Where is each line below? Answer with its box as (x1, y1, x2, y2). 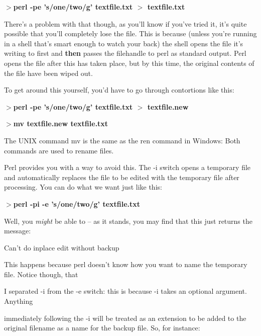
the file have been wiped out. (4, 67, 93, 78)
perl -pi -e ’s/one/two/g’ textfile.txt (13, 198, 141, 209)
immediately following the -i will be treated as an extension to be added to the (4, 312, 246, 323)
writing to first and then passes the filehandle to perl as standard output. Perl (4, 48, 246, 58)
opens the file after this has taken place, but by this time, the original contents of (4, 57, 254, 68)
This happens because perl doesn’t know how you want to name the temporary (4, 259, 247, 270)
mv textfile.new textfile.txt (13, 118, 108, 129)
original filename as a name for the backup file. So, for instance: (4, 322, 200, 333)
